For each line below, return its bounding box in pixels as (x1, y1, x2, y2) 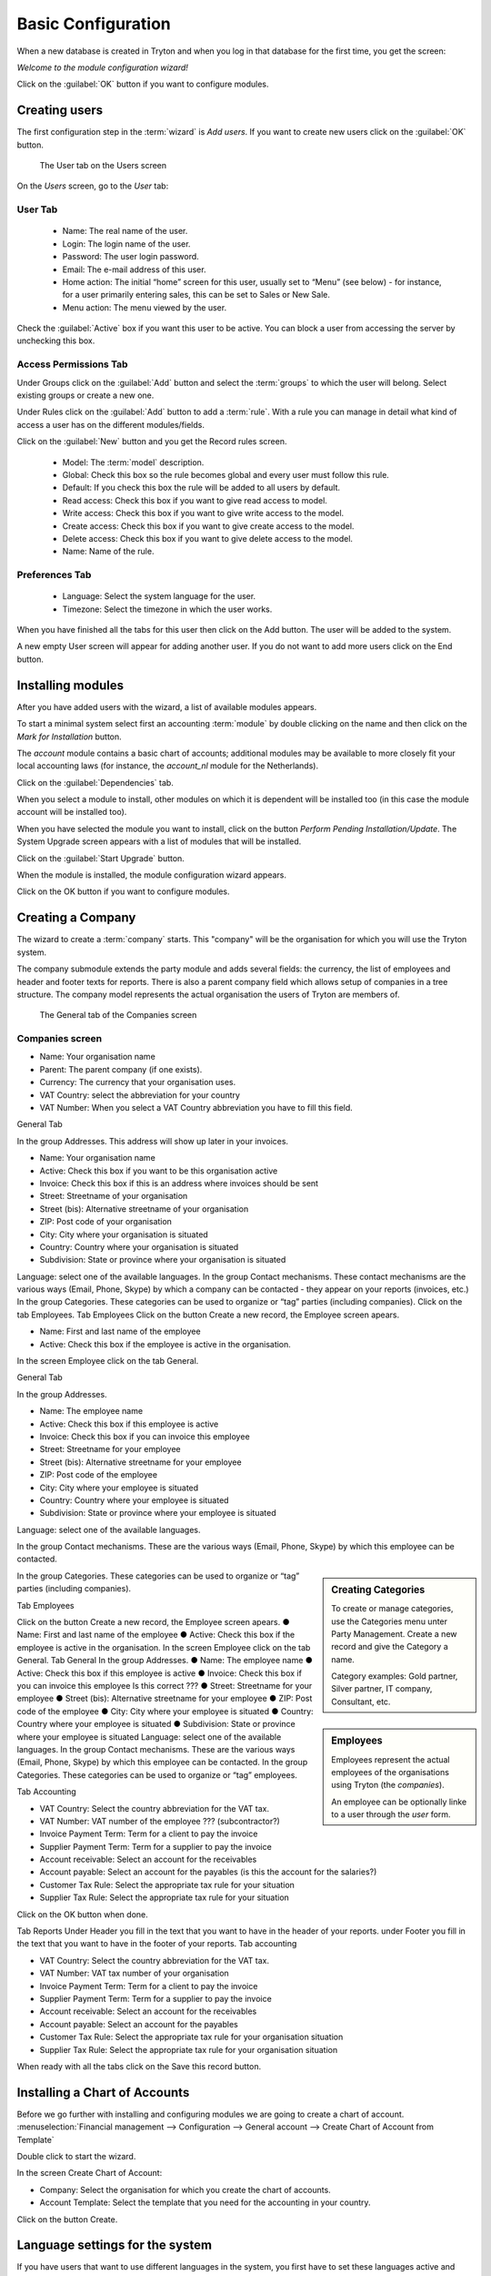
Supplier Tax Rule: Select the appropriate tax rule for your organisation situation (39, 2044, 338, 2055)
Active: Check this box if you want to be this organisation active (39, 1165, 278, 1176)
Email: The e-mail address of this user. (62, 264, 206, 275)
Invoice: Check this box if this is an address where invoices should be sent (39, 1177, 318, 1188)
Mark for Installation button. (16, 731, 122, 742)
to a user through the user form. (331, 1809, 451, 1820)
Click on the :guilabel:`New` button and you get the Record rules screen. (16, 436, 287, 447)
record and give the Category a (331, 1641, 449, 1652)
